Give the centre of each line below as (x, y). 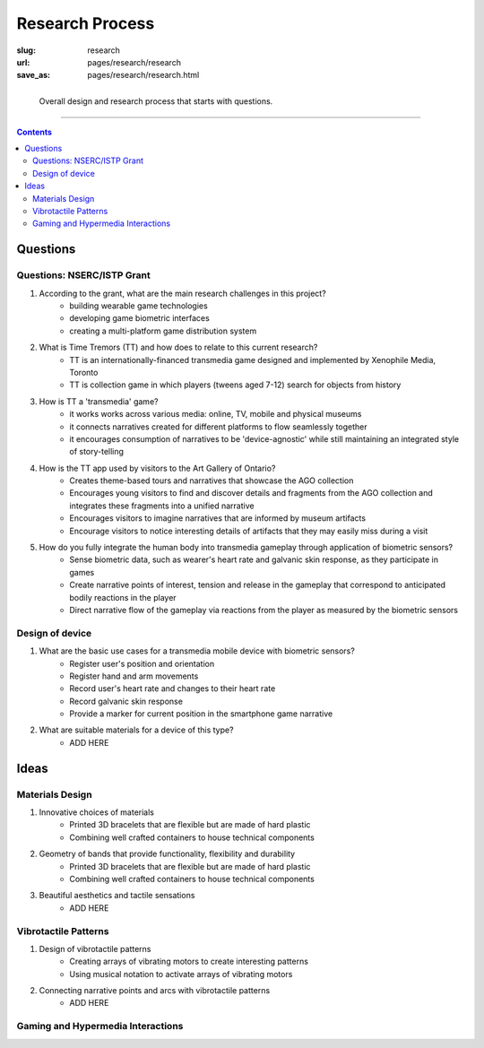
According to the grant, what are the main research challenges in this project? (182, 293)
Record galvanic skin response (126, 701)
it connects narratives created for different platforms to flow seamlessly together (218, 427)
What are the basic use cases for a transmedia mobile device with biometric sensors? (197, 651)
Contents (35, 132)
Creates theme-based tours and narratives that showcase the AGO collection (212, 481)
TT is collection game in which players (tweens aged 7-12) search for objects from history (235, 385)
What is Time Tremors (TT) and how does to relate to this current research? (178, 347)
